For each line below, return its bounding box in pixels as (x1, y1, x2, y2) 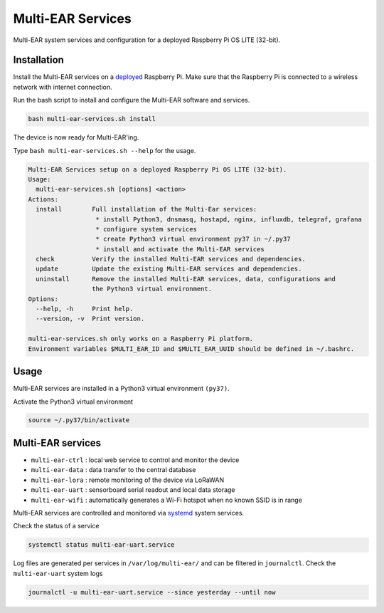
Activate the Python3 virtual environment (13, 397, 134, 406)
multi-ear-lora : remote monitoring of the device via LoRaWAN (31, 476, 225, 484)
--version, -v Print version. (36, 315, 145, 323)
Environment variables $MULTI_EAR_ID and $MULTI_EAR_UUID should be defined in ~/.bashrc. (28, 345, 355, 352)
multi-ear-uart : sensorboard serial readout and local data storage (31, 486, 235, 494)
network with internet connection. (13, 83, 113, 91)
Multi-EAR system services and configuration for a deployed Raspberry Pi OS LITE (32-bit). (13, 36, 281, 44)
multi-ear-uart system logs (13, 569, 103, 577)
